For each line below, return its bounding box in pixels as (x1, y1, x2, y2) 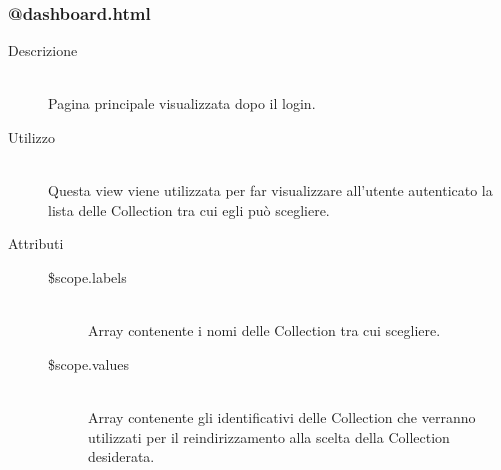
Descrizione (8, 40, 78, 61)
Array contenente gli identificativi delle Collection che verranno (88, 406, 476, 427)
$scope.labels (48, 266, 127, 287)
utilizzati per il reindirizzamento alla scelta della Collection (88, 426, 450, 447)
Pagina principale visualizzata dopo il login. (48, 93, 316, 114)
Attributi (8, 233, 64, 254)
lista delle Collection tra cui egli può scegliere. (48, 199, 330, 220)
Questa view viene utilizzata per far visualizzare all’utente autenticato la (48, 180, 493, 201)
